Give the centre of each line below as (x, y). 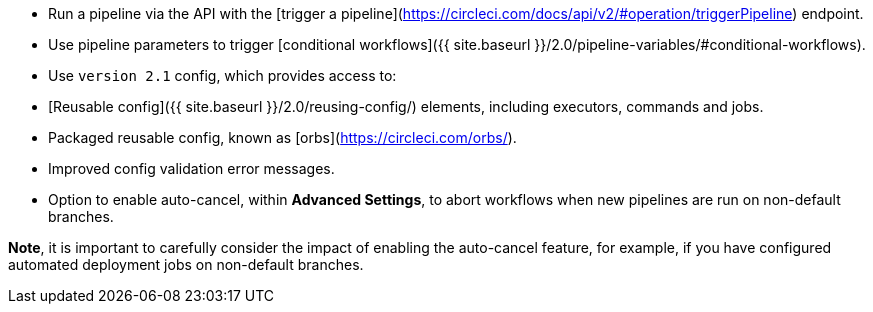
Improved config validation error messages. (191, 168)
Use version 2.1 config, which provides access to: (222, 75)
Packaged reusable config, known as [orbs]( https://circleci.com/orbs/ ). (282, 137)
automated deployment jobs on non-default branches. (186, 264)
